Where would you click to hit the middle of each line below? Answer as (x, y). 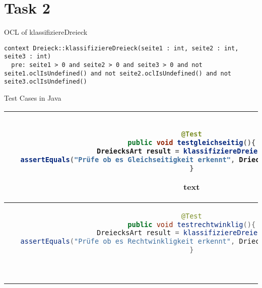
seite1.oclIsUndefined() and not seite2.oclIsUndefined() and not (118, 73)
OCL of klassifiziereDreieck (46, 32)
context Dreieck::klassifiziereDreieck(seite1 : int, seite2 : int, (121, 48)
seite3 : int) (28, 57)
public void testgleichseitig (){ (192, 142)
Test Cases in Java (33, 98)
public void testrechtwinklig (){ (192, 224)
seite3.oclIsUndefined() (46, 82)
